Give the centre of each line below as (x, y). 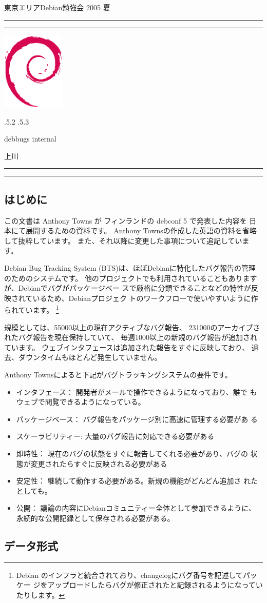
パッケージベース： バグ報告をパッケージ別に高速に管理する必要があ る (137, 419)
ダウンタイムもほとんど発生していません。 (90, 357)
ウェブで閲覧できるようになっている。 (81, 402)
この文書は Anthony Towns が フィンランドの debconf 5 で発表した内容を (126, 220)
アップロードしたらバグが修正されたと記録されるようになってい (155, 585)
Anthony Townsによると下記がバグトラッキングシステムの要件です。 (118, 374)
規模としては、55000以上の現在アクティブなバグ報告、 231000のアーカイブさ (132, 327)
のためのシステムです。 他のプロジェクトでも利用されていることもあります (131, 278)
